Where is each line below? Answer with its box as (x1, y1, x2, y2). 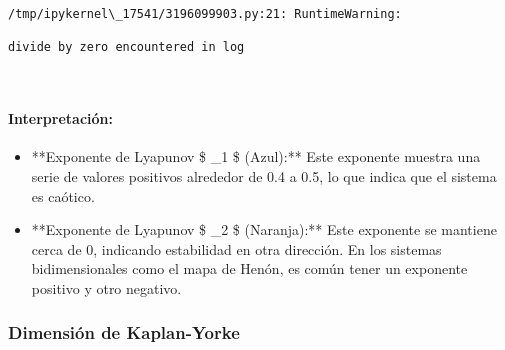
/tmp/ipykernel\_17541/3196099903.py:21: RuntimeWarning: (8, 7, 402, 21)
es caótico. (31, 185, 95, 206)
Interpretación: (8, 108, 113, 129)
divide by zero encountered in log (8, 40, 245, 55)
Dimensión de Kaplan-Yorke (8, 320, 240, 345)
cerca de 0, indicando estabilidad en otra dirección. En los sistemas (31, 238, 442, 259)
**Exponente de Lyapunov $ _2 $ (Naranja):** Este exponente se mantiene (31, 219, 497, 240)
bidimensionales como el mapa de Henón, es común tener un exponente (31, 258, 468, 279)
